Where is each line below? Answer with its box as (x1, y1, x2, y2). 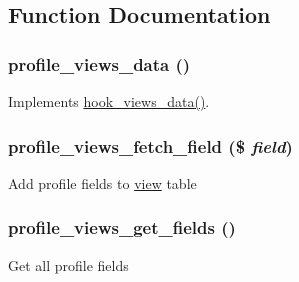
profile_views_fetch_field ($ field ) (8, 133, 293, 158)
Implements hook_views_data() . (8, 91, 210, 111)
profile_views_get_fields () (8, 215, 236, 240)
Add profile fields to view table (8, 172, 197, 193)
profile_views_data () (8, 51, 191, 76)
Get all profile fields (8, 254, 129, 275)
